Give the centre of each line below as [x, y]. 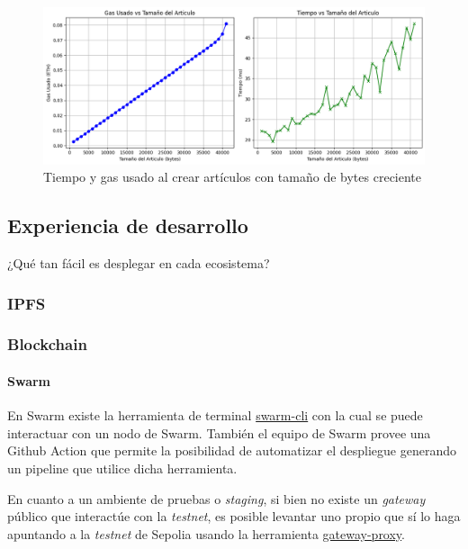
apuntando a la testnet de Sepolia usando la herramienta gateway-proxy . [207, 533]
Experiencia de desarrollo [128, 225]
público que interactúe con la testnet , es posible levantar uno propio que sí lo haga [234, 516]
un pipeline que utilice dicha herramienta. [122, 468]
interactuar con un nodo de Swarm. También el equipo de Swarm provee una [219, 432]
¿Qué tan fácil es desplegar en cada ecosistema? [139, 263]
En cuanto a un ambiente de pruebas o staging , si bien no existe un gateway [216, 498]
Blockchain [47, 344]
